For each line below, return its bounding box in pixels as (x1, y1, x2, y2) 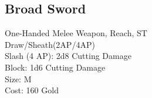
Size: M (5, 72, 32, 85)
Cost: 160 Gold (5, 84, 59, 96)
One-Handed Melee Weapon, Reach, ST (5, 27, 147, 39)
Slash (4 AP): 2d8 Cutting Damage (5, 50, 131, 62)
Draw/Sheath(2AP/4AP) (5, 38, 95, 50)
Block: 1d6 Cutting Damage (5, 61, 106, 73)
